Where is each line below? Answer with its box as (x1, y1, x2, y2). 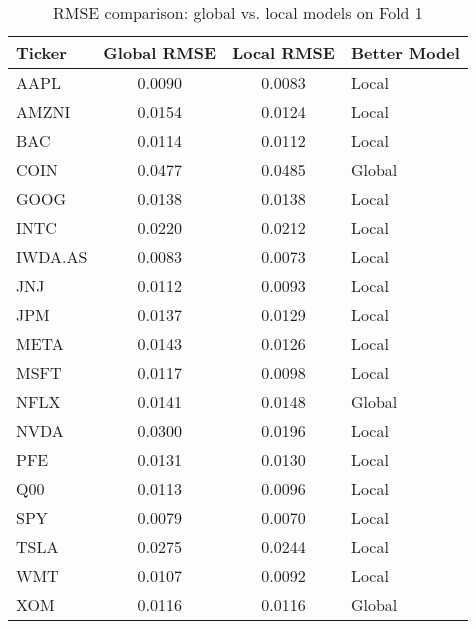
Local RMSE (232, 41, 335, 64)
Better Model (350, 41, 460, 64)
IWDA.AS (16, 245, 88, 268)
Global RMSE (103, 41, 217, 64)
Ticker (16, 41, 67, 64)
